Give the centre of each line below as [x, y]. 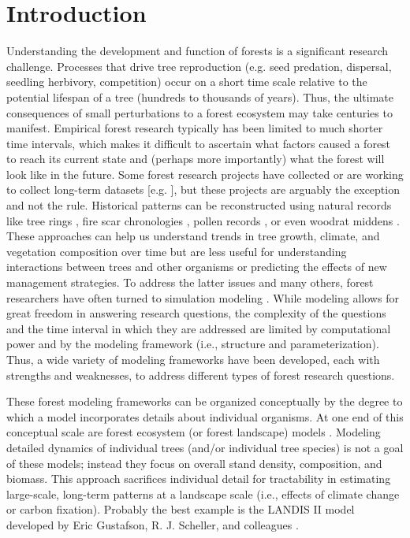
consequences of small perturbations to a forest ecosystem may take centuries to [199, 112]
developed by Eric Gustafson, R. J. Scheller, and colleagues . [153, 524]
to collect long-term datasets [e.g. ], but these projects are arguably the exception [203, 189]
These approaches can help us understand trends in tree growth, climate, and [193, 236]
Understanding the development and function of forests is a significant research [198, 51]
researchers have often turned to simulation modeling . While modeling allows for [203, 297]
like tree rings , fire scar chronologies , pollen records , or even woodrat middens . [203, 220]
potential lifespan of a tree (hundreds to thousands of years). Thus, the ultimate [200, 96]
